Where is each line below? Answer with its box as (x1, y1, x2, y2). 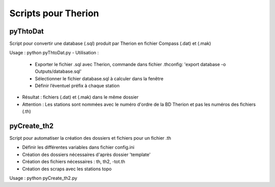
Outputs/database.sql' (35, 69, 81, 75)
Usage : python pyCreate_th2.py (9, 175, 77, 181)
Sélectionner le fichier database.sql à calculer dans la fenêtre (35, 75, 164, 81)
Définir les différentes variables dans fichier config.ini (22, 144, 134, 150)
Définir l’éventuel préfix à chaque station (35, 83, 120, 89)
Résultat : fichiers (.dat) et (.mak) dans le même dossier (22, 94, 139, 100)
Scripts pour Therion (9, 8, 99, 19)
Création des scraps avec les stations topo (22, 166, 112, 172)
